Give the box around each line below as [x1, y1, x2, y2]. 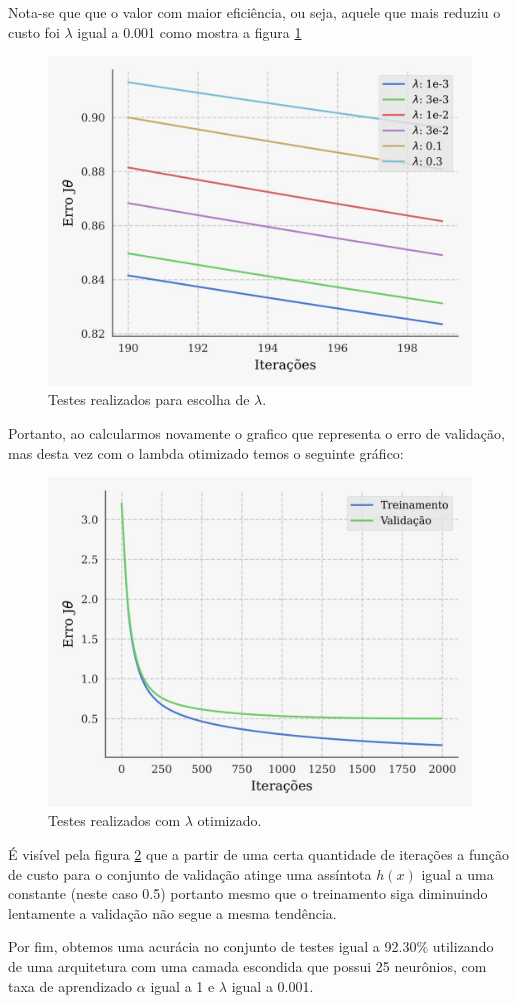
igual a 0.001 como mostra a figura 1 [77, 21, 302, 42]
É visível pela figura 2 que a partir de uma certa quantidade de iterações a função [8, 843, 510, 864]
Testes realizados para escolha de [48, 389, 250, 410]
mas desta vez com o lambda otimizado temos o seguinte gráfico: [8, 442, 404, 463]
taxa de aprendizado [8, 975, 133, 996]
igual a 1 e [150, 975, 215, 996]
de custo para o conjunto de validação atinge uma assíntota [8, 863, 372, 884]
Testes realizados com [48, 810, 181, 831]
